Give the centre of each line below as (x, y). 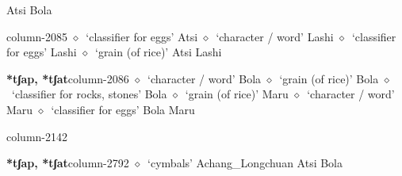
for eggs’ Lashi (42, 52)
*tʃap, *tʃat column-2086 (68, 78)
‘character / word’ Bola (205, 78)
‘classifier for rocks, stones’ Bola (89, 94)
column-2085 (37, 36)
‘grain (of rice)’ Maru (237, 94)
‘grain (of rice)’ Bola (329, 78)
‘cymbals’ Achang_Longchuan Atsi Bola (245, 163)
